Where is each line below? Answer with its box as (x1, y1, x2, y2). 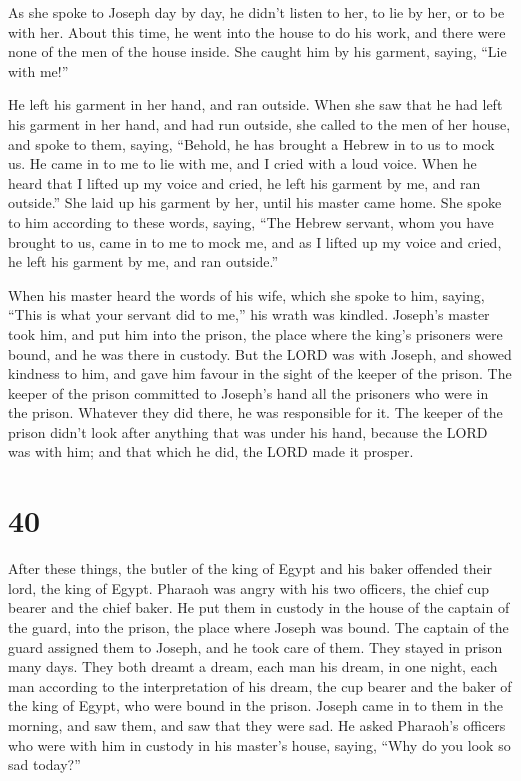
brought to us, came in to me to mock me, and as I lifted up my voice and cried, (8, 231, 502, 252)
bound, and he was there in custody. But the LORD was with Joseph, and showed (8, 343, 512, 364)
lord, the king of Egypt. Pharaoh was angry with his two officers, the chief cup (8, 577, 490, 598)
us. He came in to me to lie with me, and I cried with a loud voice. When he (8, 153, 477, 174)
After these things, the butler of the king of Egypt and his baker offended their (8, 558, 493, 579)
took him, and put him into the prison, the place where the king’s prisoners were (8, 323, 503, 344)
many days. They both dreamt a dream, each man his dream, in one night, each (8, 656, 498, 677)
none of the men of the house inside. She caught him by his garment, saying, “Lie (8, 41, 507, 62)
